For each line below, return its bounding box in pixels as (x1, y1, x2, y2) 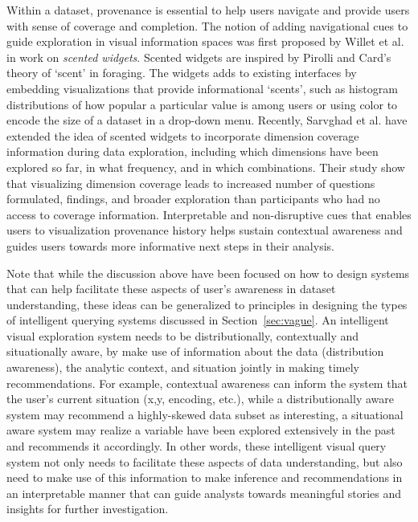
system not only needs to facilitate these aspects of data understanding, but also (6, 453, 403, 470)
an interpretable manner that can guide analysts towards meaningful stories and (6, 484, 401, 501)
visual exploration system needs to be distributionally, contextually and (6, 327, 359, 344)
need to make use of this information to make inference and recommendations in (6, 469, 403, 486)
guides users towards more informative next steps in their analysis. (6, 237, 334, 254)
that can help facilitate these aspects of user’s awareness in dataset (6, 280, 336, 297)
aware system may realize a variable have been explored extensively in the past (6, 422, 395, 438)
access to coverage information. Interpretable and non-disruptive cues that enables (6, 206, 412, 222)
